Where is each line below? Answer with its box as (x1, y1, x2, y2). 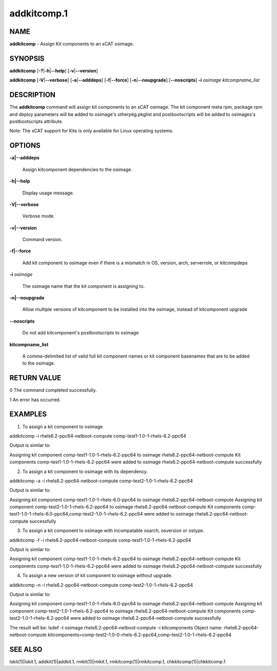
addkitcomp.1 (9, 8, 68, 19)
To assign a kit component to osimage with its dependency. (22, 468, 148, 475)
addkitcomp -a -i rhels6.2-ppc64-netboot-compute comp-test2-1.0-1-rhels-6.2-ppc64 (9, 478, 193, 484)
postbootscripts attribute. (9, 119, 64, 125)
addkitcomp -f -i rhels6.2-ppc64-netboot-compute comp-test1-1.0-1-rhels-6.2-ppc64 (9, 537, 191, 543)
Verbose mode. (22, 213, 55, 219)
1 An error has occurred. (9, 397, 61, 403)
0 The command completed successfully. (9, 387, 97, 393)
